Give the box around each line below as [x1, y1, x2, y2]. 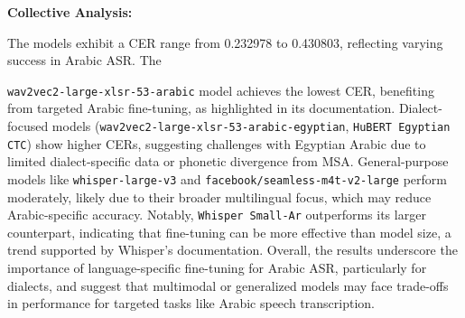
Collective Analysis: [7, 3, 133, 21]
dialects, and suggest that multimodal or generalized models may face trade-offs [7, 276, 449, 295]
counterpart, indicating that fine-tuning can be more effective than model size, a [7, 222, 451, 241]
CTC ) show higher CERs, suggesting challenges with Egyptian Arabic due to [7, 134, 426, 153]
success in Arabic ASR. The [7, 51, 162, 70]
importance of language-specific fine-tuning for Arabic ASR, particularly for [7, 258, 427, 277]
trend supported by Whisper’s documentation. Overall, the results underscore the [7, 240, 458, 259]
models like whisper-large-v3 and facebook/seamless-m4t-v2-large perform [7, 169, 447, 188]
